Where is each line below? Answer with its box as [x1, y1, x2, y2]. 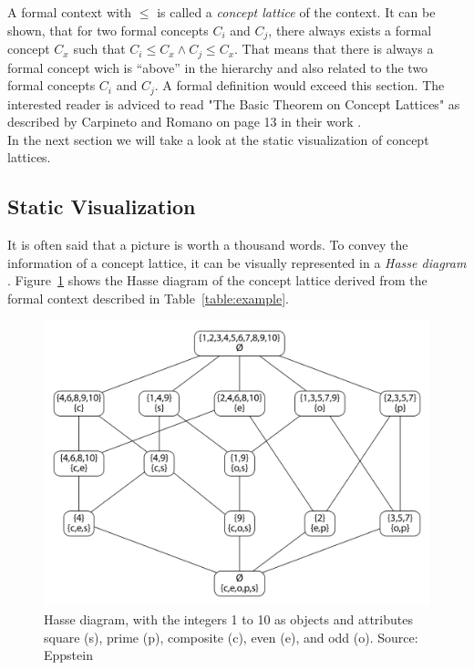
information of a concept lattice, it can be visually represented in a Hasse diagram [7, 253, 467, 272]
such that [73, 39, 126, 58]
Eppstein [44, 645, 93, 665]
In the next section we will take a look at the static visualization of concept [7, 129, 429, 149]
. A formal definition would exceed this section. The [154, 76, 445, 95]
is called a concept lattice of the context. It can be [157, 3, 436, 21]
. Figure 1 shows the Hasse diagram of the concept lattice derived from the [7, 271, 428, 290]
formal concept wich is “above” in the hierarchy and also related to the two [7, 57, 428, 77]
